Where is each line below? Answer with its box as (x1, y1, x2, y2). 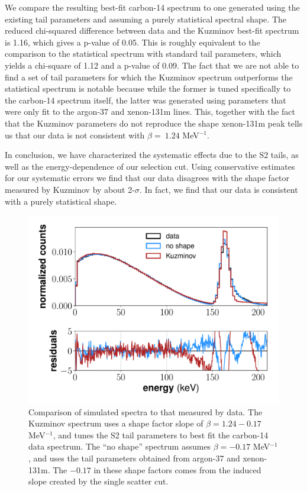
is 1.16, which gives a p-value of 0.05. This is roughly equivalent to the (5, 35, 260, 48)
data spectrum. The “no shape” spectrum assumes (28, 440, 211, 453)
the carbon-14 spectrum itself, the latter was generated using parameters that (5, 93, 286, 106)
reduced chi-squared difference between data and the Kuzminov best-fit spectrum (5, 24, 299, 37)
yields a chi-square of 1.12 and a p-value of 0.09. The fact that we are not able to (5, 59, 299, 71)
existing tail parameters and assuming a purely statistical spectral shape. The (5, 12, 286, 25)
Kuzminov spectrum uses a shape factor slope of (28, 417, 203, 429)
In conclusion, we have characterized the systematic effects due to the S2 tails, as (5, 148, 299, 161)
